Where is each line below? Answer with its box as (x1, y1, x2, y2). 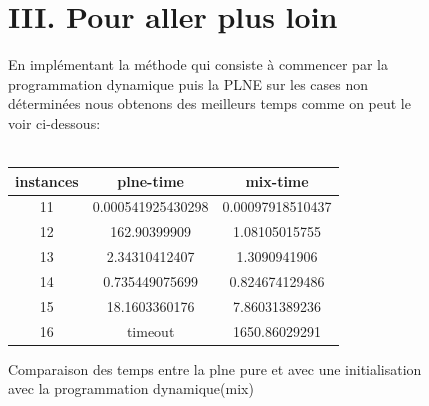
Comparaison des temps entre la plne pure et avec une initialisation (8, 358, 422, 379)
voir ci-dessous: (8, 112, 101, 133)
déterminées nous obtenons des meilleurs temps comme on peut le (8, 93, 411, 114)
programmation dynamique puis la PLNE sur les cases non (8, 73, 369, 94)
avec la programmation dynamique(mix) (8, 378, 254, 399)
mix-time (245, 170, 309, 191)
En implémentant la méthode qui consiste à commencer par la (8, 54, 388, 75)
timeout (126, 320, 175, 341)
